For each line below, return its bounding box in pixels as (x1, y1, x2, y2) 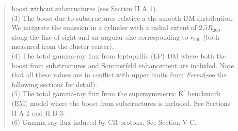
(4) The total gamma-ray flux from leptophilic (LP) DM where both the (11, 50, 226, 60)
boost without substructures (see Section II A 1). (11, 3, 158, 13)
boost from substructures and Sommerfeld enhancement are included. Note (11, 60, 234, 70)
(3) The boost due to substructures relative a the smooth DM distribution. (11, 13, 234, 23)
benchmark (188, 88, 221, 99)
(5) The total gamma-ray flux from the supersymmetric (11, 88, 176, 99)
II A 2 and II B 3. (11, 107, 65, 117)
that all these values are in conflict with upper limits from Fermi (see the (11, 70, 227, 80)
